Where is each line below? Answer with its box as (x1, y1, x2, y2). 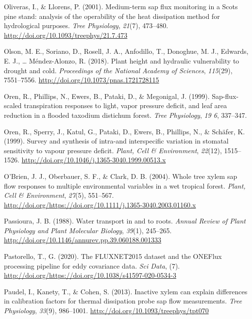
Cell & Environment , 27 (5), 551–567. (4, 190, 114, 200)
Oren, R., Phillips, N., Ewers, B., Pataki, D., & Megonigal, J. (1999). (4, 91, 210, 101)
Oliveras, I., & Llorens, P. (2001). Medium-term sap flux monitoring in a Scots (4, 1, 238, 11)
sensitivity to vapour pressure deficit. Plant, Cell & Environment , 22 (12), (4, 145, 222, 155)
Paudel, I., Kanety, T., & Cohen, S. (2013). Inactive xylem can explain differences (4, 286, 248, 296)
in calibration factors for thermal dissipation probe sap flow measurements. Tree (4, 296, 242, 306)
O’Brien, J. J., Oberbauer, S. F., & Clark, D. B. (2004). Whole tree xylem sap (4, 171, 237, 181)
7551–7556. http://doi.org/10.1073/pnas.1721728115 (4, 75, 159, 85)
